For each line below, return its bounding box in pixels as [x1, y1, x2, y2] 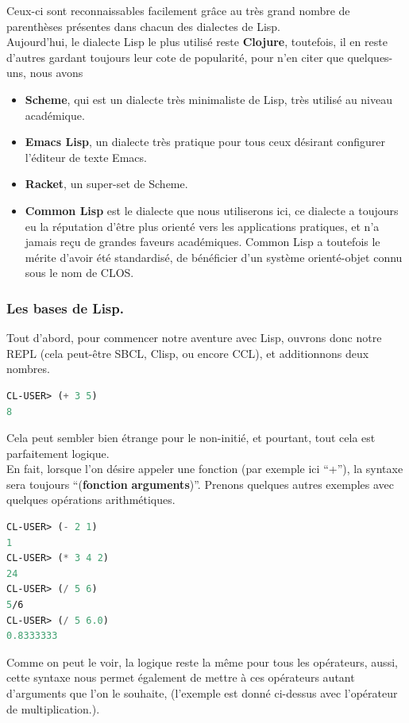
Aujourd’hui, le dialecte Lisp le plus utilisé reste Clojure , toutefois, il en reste [6, 33, 388, 50]
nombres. [6, 360, 50, 377]
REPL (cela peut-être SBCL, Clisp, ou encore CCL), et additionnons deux [6, 344, 369, 361]
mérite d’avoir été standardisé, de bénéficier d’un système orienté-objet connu [25, 248, 403, 265]
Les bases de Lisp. [6, 298, 124, 317]
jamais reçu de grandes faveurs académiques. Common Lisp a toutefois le [25, 233, 380, 250]
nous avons [29, 64, 83, 81]
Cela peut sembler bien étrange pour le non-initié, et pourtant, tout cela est [6, 429, 376, 446]
